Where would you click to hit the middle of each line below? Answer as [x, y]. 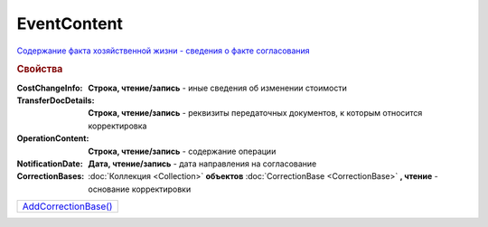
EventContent [70, 24]
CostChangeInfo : [50, 88]
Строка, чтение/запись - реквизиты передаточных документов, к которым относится [255, 113]
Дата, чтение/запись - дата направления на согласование [202, 164]
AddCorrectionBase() [67, 206]
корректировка [117, 126]
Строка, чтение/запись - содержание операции [182, 151]
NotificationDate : [50, 164]
